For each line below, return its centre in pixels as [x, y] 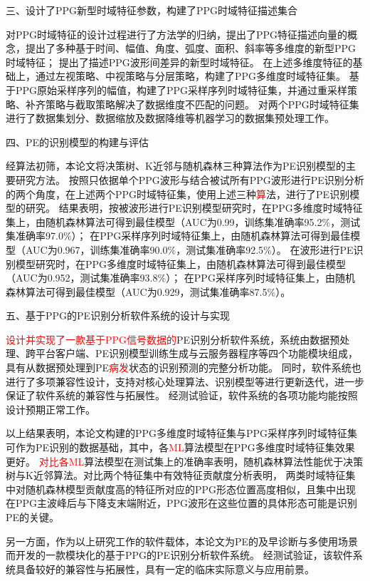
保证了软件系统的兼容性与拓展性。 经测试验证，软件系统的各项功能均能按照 [182, 395]
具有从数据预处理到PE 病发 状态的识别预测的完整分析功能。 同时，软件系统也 [184, 367]
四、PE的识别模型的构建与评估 [78, 142]
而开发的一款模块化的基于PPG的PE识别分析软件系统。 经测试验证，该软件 [179, 555]
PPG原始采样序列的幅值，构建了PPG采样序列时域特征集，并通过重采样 [181, 89]
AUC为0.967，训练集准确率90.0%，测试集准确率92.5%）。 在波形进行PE [189, 249]
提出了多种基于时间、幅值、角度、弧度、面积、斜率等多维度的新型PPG [191, 48]
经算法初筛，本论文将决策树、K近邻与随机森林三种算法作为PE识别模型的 [176, 166]
